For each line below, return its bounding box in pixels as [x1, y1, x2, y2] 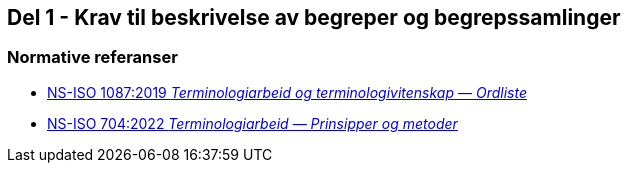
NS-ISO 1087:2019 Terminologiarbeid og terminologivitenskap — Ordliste [47, 83, 527, 101]
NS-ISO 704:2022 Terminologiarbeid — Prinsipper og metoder [47, 114, 458, 132]
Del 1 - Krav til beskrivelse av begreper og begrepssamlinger [7, 5, 621, 30]
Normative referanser [7, 47, 178, 68]
